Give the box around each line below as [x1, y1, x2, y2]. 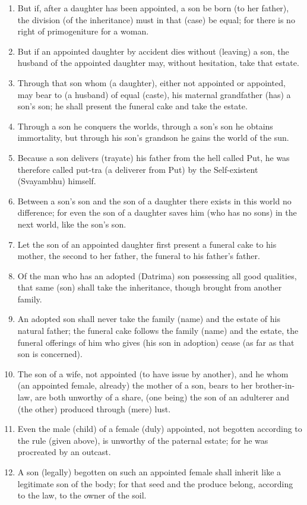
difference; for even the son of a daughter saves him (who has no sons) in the [17, 206, 297, 219]
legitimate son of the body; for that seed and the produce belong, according [17, 477, 293, 490]
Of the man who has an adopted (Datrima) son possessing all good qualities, [17, 269, 297, 282]
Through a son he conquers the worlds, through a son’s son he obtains [17, 119, 273, 132]
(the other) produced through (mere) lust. [17, 402, 171, 415]
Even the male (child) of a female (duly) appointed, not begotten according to [17, 422, 302, 435]
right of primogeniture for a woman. [17, 25, 149, 37]
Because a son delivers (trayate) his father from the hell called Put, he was [17, 151, 290, 163]
